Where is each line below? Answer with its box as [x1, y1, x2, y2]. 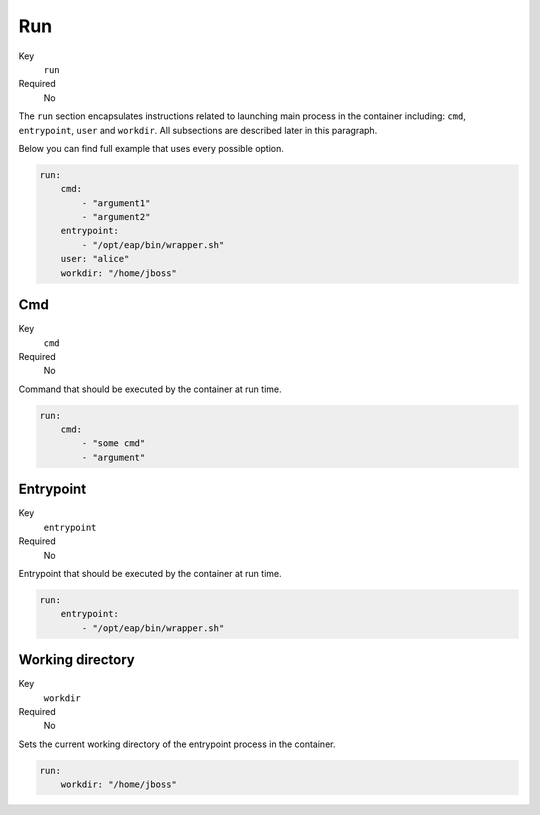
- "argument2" [81, 211, 151, 223]
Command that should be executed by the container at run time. [18, 383, 282, 395]
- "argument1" [81, 197, 151, 209]
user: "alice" [60, 253, 130, 265]
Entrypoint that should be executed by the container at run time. [18, 567, 282, 579]
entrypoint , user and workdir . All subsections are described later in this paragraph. [18, 124, 378, 136]
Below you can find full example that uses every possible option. [18, 142, 285, 154]
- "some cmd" [81, 438, 146, 449]
